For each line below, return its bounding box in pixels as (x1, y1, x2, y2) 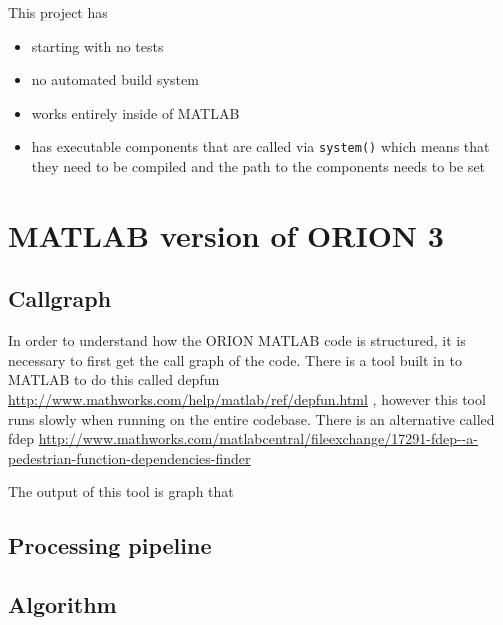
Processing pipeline (8, 530, 212, 561)
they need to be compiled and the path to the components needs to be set (31, 156, 486, 177)
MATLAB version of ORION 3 (8, 214, 444, 255)
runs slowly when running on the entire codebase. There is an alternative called (8, 408, 495, 429)
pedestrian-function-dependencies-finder (8, 447, 251, 468)
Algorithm (8, 589, 117, 620)
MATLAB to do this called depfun (8, 369, 220, 390)
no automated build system (31, 69, 199, 90)
